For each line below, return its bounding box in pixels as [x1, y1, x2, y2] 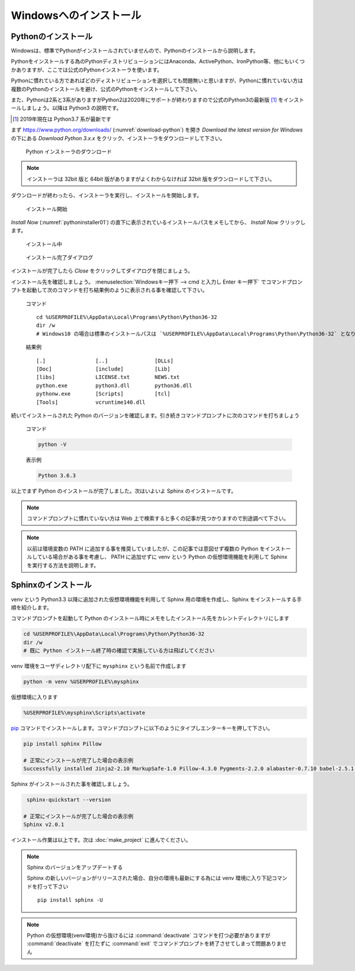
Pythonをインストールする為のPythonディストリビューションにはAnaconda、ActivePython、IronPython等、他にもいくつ [11, 58, 305, 65]
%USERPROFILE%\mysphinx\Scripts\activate [23, 709, 146, 716]
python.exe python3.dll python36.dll [36, 382, 192, 389]
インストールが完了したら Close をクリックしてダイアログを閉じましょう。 [11, 267, 193, 275]
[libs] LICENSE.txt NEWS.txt [36, 374, 180, 381]
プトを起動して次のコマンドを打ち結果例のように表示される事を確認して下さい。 [11, 287, 208, 294]
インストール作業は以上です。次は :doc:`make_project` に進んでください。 [11, 837, 192, 844]
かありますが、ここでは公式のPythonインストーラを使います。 [11, 66, 163, 73]
